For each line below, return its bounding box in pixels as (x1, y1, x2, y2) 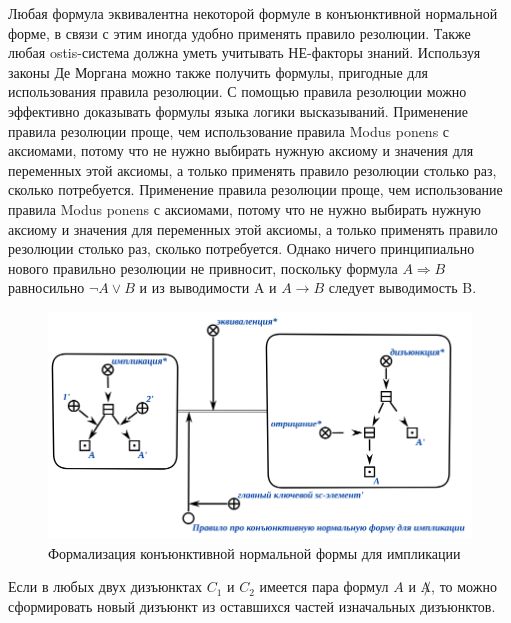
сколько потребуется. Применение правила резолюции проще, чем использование (8, 179, 503, 200)
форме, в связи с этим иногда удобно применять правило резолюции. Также (8, 22, 471, 43)
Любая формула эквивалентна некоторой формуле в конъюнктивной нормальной (8, 3, 498, 23)
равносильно (8, 277, 85, 298)
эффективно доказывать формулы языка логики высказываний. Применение (8, 100, 468, 121)
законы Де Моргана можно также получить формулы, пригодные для (8, 61, 428, 82)
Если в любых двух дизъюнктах (8, 576, 202, 597)
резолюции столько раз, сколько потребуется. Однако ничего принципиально (8, 238, 475, 259)
